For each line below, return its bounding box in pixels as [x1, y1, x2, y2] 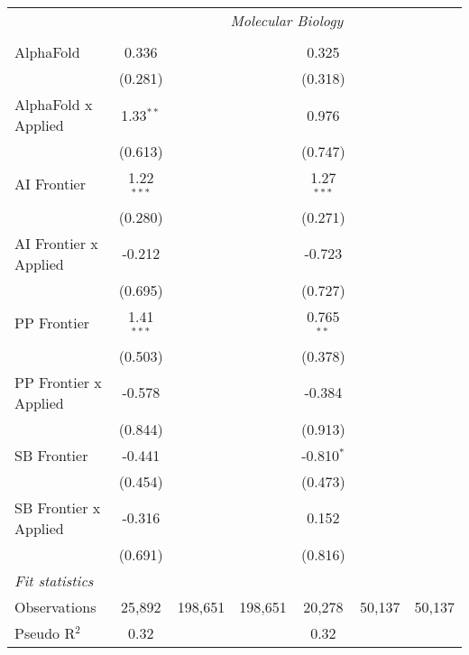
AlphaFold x [14, 94, 93, 115]
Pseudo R [14, 622, 76, 643]
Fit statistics [14, 569, 94, 591]
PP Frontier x [14, 371, 102, 392]
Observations [14, 595, 97, 617]
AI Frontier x [14, 232, 98, 254]
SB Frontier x [14, 496, 101, 518]
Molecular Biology [230, 10, 344, 31]
